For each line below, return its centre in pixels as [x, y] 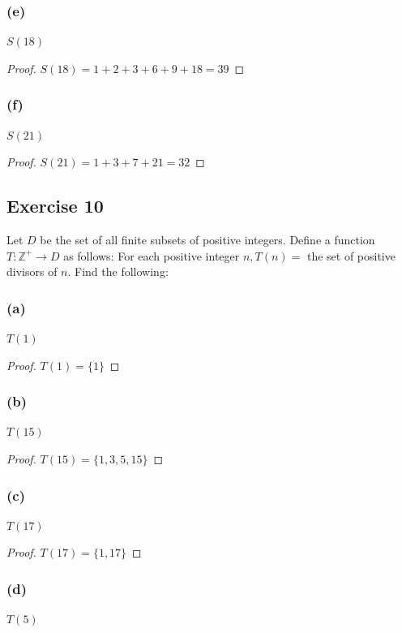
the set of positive [351, 255]
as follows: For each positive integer [152, 255]
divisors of [32, 271]
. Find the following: [118, 271]
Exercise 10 [55, 206]
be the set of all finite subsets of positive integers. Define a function [207, 240]
